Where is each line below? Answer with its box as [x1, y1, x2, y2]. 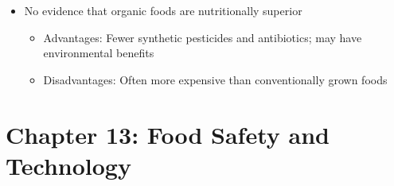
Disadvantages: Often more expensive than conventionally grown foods [43, 71, 388, 87]
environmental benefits [43, 45, 154, 61]
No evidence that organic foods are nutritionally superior [24, 2, 302, 18]
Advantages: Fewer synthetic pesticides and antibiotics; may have [43, 29, 362, 45]
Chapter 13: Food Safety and [6, 118, 330, 150]
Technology [6, 149, 131, 181]
